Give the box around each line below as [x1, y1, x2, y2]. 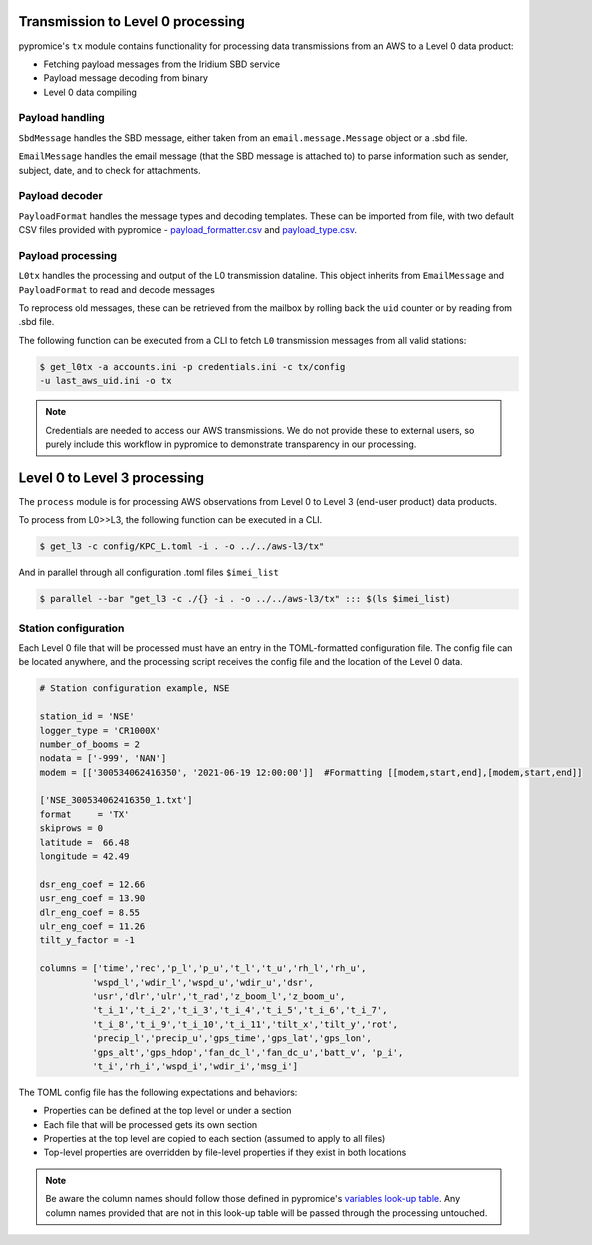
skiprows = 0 [39, 823, 104, 834]
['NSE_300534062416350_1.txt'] [39, 795, 194, 806]
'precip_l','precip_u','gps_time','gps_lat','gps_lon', [91, 1033, 372, 1044]
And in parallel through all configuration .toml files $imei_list [18, 566, 279, 579]
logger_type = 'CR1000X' [39, 725, 162, 736]
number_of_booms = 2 [39, 738, 140, 750]
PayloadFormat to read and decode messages [18, 283, 215, 295]
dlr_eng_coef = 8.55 [39, 906, 140, 918]
